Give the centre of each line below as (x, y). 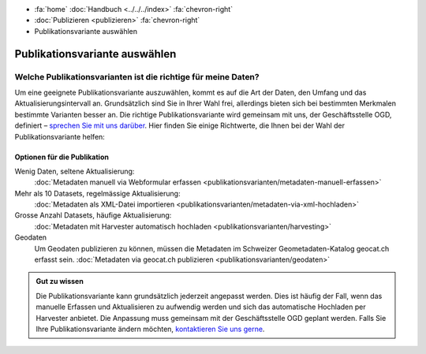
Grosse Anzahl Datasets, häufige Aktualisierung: (93, 215)
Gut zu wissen (60, 281)
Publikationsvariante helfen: (60, 136)
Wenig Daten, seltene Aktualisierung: (75, 171)
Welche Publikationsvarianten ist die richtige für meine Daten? (137, 76)
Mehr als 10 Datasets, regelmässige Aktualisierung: (97, 193)
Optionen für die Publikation (62, 157)
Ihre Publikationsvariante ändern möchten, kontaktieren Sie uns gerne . (150, 329)
